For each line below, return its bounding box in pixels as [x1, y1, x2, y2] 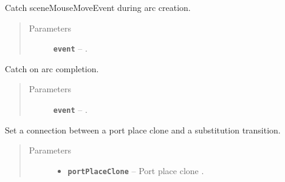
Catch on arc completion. [5, 62, 99, 75]
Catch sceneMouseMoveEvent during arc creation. [5, 1, 191, 13]
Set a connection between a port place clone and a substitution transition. [5, 123, 281, 136]
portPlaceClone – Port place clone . [67, 164, 204, 177]
